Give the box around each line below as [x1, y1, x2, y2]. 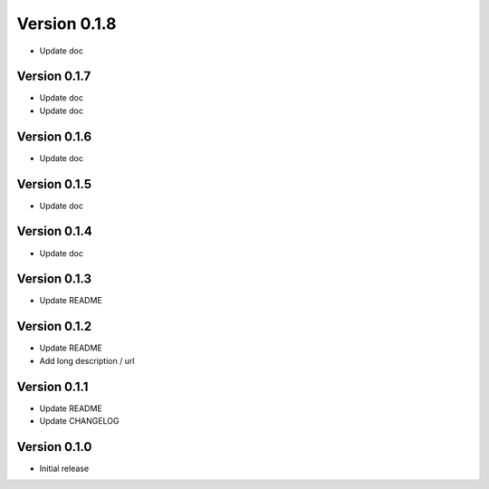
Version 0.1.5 [16, 177, 92, 192]
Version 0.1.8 [16, 14, 117, 34]
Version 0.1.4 [16, 224, 92, 239]
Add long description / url [39, 355, 135, 366]
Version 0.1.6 [16, 129, 92, 144]
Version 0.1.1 [16, 379, 89, 394]
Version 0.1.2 [16, 319, 92, 334]
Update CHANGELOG [39, 416, 120, 427]
